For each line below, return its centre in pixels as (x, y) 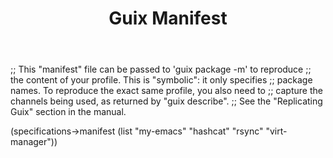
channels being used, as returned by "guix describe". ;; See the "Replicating (166, 101)
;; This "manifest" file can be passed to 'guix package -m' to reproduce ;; (161, 69)
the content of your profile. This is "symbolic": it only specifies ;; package (161, 80)
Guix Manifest (168, 18)
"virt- (276, 131)
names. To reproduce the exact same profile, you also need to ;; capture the (166, 91)
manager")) (34, 142)
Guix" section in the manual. (68, 112)
